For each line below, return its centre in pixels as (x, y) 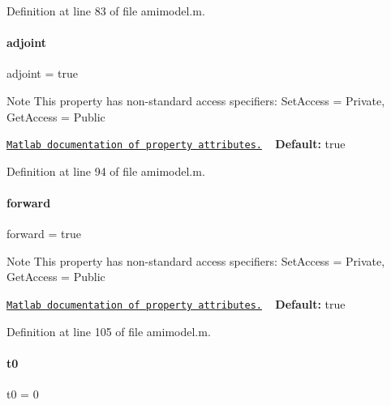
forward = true (44, 234)
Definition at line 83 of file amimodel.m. (106, 11)
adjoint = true (42, 73)
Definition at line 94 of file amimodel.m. (106, 171)
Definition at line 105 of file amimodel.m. (109, 331)
